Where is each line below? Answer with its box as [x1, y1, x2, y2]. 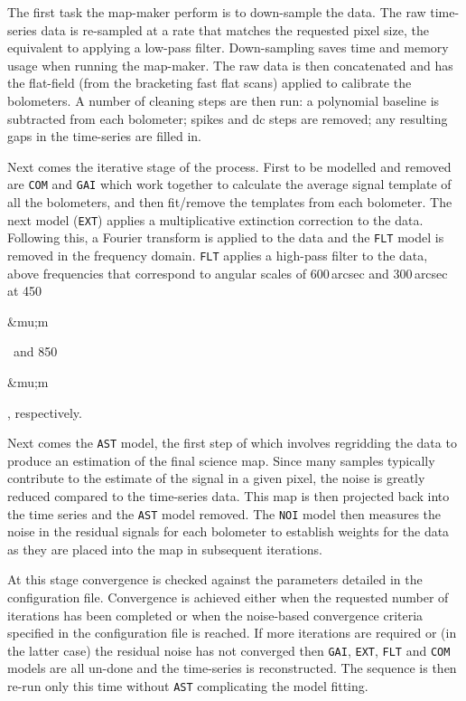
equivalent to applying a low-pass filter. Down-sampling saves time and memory [7, 38, 449, 57]
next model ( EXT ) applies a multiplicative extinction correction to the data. [7, 210, 424, 229]
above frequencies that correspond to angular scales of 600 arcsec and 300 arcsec [7, 263, 448, 282]
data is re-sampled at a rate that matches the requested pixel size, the [41, 20, 429, 39]
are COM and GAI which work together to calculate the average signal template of [7, 175, 452, 194]
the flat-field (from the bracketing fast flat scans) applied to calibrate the [7, 73, 412, 92]
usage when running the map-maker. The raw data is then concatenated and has [7, 55, 453, 74]
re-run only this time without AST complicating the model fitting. [7, 677, 368, 696]
